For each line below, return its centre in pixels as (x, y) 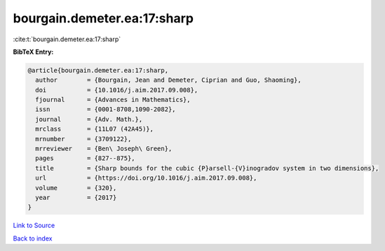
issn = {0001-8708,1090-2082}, (106, 109)
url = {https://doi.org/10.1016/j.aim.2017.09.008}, (146, 178)
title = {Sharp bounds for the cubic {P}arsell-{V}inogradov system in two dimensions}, (207, 168)
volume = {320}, (76, 188)
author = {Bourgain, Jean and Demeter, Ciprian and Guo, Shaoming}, (168, 80)
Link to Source (34, 225)
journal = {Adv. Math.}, (89, 119)
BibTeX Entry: (33, 52)
